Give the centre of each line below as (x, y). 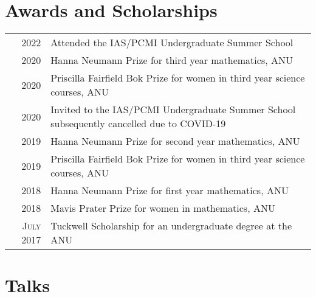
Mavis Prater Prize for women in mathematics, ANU (163, 208)
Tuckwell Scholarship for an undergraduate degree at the (171, 226)
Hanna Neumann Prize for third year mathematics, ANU (172, 60)
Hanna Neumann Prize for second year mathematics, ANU (175, 141)
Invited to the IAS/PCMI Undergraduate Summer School (173, 110)
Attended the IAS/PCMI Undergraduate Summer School (172, 43)
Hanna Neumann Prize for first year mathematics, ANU (170, 190)
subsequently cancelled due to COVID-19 (138, 124)
